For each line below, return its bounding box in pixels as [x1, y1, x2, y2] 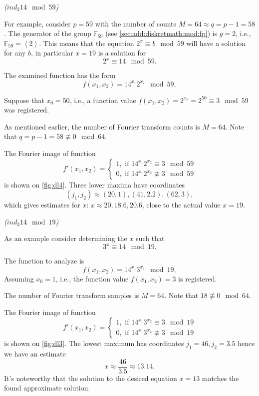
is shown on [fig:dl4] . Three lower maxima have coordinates [4, 179, 185, 189]
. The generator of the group [4, 28, 91, 38]
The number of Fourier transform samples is [4, 290, 139, 300]
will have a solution [186, 37, 246, 48]
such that [136, 233, 165, 243]
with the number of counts [95, 18, 177, 28]
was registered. [4, 104, 49, 115]
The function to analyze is [4, 255, 84, 266]
